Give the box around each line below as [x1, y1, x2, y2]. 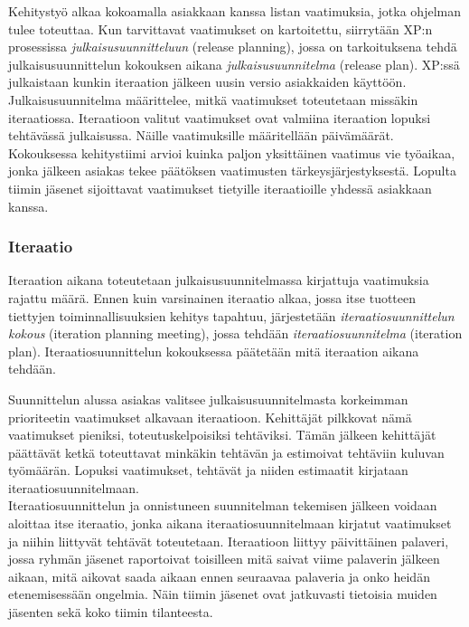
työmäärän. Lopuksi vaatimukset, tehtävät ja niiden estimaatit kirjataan [8, 461, 408, 480]
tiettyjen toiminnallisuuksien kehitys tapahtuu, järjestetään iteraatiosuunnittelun [8, 306, 455, 325]
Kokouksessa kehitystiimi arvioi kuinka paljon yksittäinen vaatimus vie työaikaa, [8, 143, 455, 162]
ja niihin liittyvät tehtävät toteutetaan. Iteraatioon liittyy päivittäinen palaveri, [8, 531, 449, 550]
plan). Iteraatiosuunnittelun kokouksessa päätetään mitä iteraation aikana [8, 341, 419, 360]
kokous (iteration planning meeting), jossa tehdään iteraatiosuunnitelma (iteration [8, 324, 463, 343]
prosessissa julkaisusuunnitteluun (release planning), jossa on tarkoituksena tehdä [8, 37, 457, 56]
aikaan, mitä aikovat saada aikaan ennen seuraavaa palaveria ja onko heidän [8, 566, 430, 585]
